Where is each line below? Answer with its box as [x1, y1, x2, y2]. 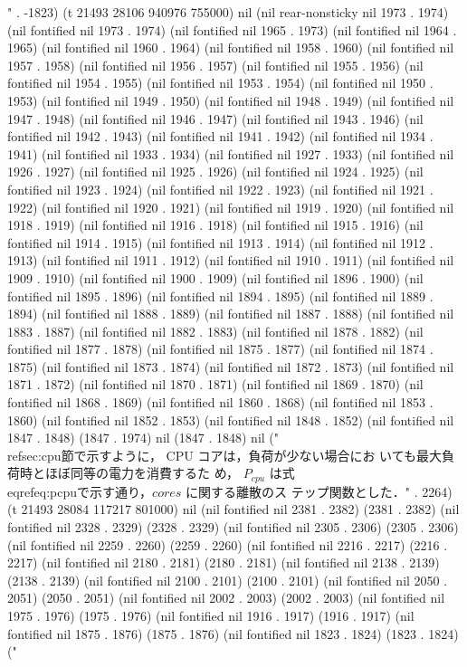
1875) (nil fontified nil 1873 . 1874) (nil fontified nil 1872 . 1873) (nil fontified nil [7, 357, 454, 376]
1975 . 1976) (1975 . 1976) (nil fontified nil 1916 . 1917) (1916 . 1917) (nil [7, 606, 415, 625]
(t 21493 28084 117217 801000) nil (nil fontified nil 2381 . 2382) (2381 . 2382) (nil [7, 500, 460, 519]
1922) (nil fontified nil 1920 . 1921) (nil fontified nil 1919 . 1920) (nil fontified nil [7, 197, 454, 216]
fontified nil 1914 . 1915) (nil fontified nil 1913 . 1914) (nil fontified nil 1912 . [7, 233, 434, 252]
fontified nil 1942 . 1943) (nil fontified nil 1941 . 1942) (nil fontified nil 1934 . [7, 127, 434, 146]
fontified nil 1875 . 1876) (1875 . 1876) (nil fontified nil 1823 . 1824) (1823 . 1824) [7, 624, 459, 643]
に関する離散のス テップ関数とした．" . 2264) [186, 481, 453, 500]
